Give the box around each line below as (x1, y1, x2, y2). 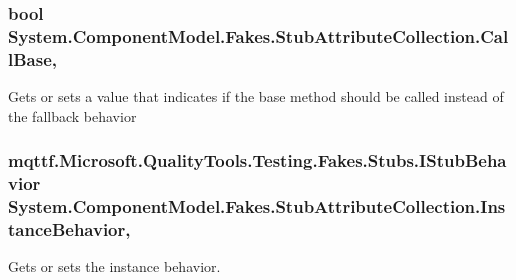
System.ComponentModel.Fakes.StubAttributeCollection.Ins (8, 194, 506, 219)
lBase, (8, 46, 58, 71)
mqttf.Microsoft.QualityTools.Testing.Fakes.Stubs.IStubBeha (8, 148, 507, 173)
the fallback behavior (8, 105, 137, 126)
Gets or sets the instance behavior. (8, 256, 221, 277)
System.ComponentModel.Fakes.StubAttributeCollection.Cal (8, 23, 509, 48)
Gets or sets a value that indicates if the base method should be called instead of (8, 86, 504, 107)
